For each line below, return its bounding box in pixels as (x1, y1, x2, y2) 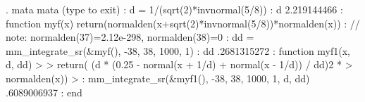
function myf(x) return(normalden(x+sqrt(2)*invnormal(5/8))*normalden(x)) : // (6, 15, 360, 30)
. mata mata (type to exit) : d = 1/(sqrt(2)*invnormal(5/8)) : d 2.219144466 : (6, 2, 343, 16)
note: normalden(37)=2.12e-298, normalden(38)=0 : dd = (6, 30, 254, 44)
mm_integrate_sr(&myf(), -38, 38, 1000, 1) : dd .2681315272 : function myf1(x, (6, 43, 351, 58)
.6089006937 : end (6, 84, 82, 99)
